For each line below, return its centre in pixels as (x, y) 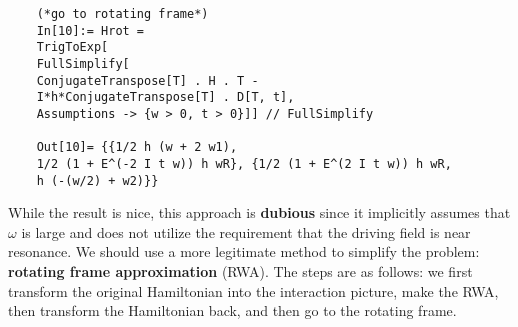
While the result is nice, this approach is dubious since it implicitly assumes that (259, 212)
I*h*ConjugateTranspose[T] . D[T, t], (165, 97)
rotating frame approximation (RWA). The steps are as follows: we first (240, 271)
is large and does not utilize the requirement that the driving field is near (246, 231)
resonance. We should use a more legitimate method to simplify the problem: (244, 251)
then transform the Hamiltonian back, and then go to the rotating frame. (232, 310)
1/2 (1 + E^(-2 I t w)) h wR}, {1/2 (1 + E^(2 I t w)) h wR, (244, 163)
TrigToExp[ (72, 47)
